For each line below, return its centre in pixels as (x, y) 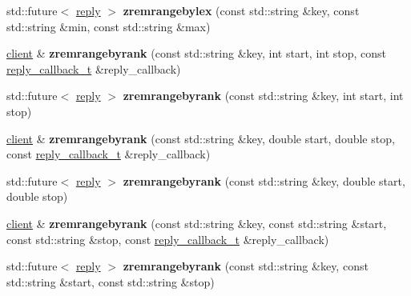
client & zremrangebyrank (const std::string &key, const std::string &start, (197, 223)
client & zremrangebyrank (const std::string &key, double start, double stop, (201, 138)
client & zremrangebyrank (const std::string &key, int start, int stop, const (197, 53)
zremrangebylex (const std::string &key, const (241, 10)
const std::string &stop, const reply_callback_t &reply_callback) (168, 239)
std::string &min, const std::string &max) (109, 26)
